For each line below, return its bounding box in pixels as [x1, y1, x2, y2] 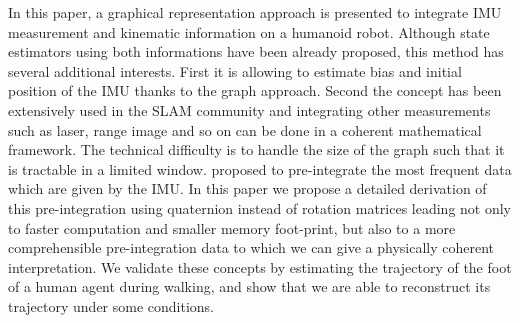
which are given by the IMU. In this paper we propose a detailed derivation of [8, 178, 487, 199]
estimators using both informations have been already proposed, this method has [8, 41, 504, 62]
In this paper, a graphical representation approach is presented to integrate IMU [8, 2, 502, 22]
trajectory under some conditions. [8, 295, 215, 316]
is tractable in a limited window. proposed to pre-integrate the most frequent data [8, 158, 512, 179]
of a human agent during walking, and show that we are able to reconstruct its [8, 276, 491, 297]
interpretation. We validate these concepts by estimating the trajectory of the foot [8, 256, 512, 277]
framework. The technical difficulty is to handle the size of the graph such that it [8, 139, 505, 160]
